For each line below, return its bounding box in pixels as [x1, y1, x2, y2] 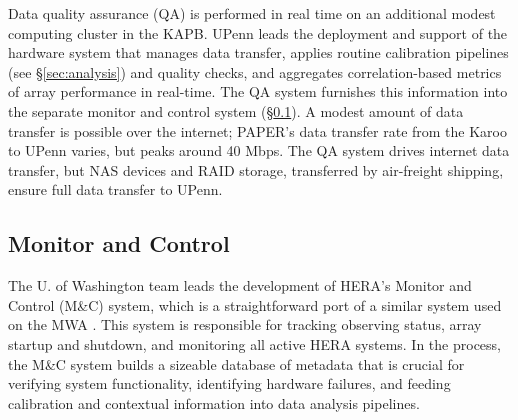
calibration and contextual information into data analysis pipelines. [8, 392, 420, 413]
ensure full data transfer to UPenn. [8, 179, 223, 200]
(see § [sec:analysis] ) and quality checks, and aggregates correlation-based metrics [8, 61, 502, 82]
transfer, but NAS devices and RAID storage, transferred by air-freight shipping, [8, 159, 504, 180]
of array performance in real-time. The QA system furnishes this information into [8, 81, 508, 102]
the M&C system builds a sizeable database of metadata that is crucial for [8, 353, 465, 374]
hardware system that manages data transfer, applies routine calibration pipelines [8, 42, 509, 63]
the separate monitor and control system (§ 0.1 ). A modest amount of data [8, 100, 464, 121]
